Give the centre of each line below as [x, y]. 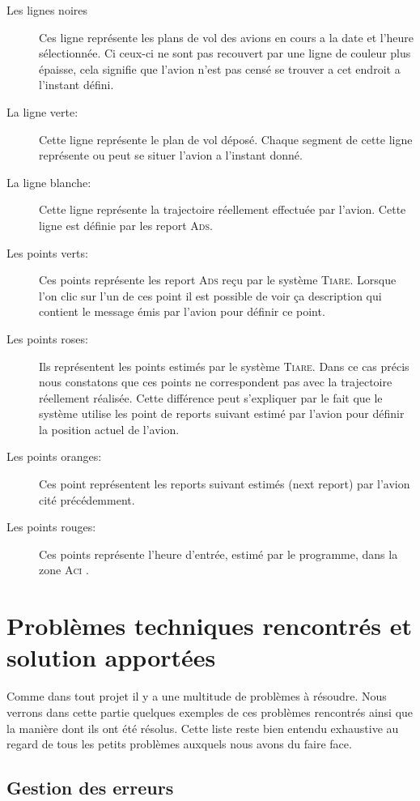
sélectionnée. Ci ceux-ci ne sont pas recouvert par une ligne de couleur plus [225, 53]
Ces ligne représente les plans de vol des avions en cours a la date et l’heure [227, 37]
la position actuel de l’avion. [109, 429]
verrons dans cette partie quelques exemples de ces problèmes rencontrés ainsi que [210, 712]
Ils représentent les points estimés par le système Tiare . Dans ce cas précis [224, 366]
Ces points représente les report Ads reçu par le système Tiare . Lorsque [218, 280]
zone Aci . [64, 570]
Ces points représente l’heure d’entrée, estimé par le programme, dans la [218, 554]
